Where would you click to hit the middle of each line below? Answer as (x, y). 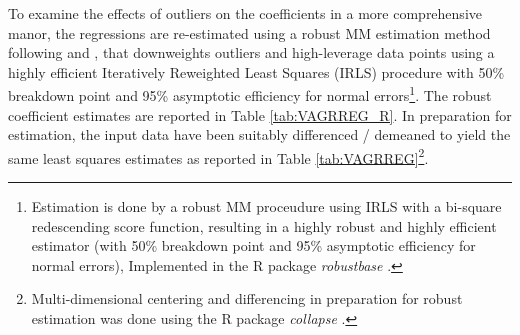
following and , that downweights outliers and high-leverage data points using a (251, 52)
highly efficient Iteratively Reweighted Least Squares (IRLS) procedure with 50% (256, 71)
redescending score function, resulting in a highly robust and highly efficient (264, 225)
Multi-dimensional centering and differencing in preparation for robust (247, 298)
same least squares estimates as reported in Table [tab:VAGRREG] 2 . (218, 156)
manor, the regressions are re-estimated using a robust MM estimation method (249, 32)
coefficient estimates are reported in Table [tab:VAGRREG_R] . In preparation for (260, 114)
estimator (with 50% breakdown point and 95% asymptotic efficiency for (253, 245)
